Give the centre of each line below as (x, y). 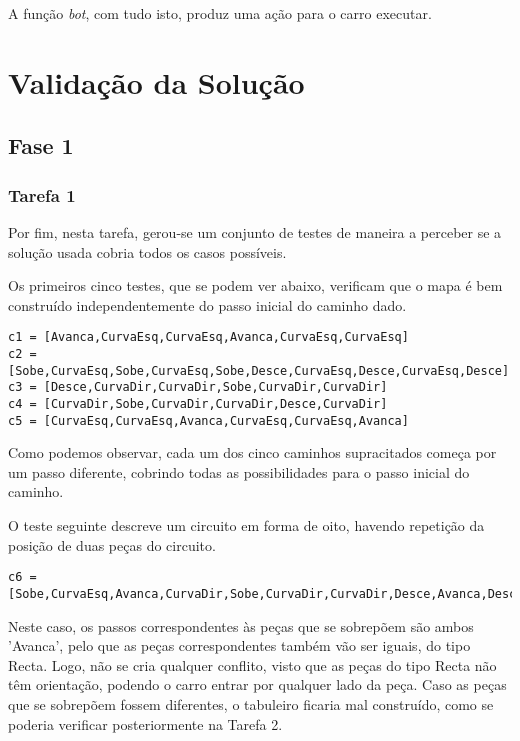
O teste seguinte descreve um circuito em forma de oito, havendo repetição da (246, 525)
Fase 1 (41, 145)
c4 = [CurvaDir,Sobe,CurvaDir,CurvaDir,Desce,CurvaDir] (198, 403)
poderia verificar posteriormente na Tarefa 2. (145, 723)
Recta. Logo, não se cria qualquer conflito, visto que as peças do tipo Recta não (252, 664)
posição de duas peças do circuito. (112, 544)
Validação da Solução (156, 81)
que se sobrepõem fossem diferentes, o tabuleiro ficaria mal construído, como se (251, 703)
